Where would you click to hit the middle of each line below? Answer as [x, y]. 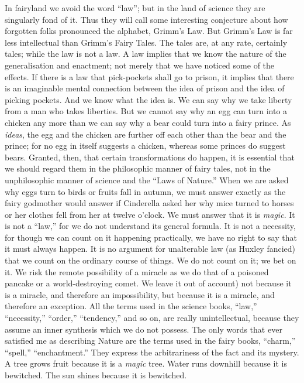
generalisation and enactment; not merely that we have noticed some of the [140, 65]
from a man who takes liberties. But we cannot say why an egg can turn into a [146, 111]
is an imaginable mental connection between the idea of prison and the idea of [145, 88]
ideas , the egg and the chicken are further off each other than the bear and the [146, 134]
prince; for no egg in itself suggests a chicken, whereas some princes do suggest [145, 146]
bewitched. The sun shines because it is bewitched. [96, 375]
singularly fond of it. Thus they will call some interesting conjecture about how [146, 19]
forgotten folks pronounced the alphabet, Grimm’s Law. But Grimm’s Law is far [149, 31]
